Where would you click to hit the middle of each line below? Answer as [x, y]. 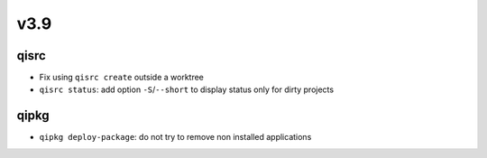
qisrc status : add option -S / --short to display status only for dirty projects [186, 89]
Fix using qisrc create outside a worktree [122, 78]
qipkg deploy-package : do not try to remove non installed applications [175, 137]
